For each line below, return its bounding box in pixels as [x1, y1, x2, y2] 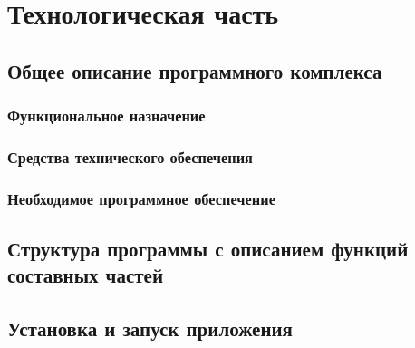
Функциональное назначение [7, 104, 206, 127]
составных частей [7, 261, 163, 289]
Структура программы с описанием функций [7, 235, 409, 263]
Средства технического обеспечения [7, 145, 253, 168]
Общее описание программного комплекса [7, 56, 382, 84]
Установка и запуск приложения [7, 314, 293, 343]
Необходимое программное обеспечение [7, 187, 275, 209]
